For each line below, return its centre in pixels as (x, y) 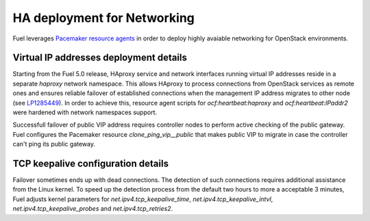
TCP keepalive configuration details (91, 164)
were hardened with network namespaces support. (85, 112)
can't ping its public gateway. (54, 144)
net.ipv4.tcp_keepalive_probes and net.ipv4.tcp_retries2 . (93, 209)
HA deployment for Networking (104, 18)
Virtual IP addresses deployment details (100, 58)
